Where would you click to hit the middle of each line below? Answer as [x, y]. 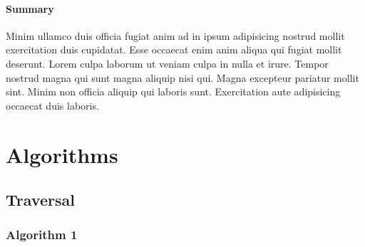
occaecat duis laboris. [52, 105]
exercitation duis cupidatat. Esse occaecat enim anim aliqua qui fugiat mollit [174, 49]
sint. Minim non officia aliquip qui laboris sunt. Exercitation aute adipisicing [173, 91]
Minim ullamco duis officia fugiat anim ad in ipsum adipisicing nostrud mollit [175, 35]
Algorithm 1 [42, 235]
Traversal [40, 200]
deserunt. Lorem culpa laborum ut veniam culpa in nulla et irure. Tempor [167, 63]
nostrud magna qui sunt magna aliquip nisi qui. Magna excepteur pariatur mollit [182, 77]
